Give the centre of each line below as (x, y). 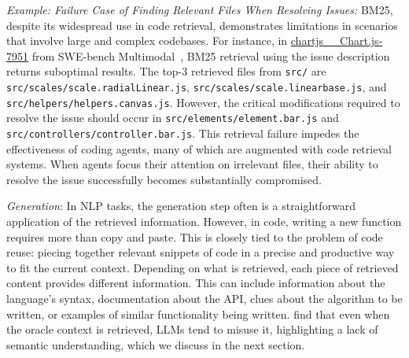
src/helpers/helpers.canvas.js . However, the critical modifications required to (203, 102)
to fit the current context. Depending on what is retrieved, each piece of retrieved (203, 267)
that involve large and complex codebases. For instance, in (147, 41)
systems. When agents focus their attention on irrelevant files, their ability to (192, 164)
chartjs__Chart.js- (337, 41)
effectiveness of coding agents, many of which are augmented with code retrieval (199, 148)
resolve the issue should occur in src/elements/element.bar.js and (173, 118)
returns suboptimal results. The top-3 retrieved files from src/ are (166, 71)
